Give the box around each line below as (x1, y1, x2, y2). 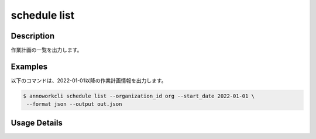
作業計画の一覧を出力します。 (11, 47, 83, 54)
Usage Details (11, 117, 63, 128)
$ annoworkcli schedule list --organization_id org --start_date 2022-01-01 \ (23, 92, 255, 99)
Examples (11, 61, 48, 71)
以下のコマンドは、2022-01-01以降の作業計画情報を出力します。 (11, 77, 167, 84)
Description (11, 31, 55, 41)
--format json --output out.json (26, 101, 122, 107)
